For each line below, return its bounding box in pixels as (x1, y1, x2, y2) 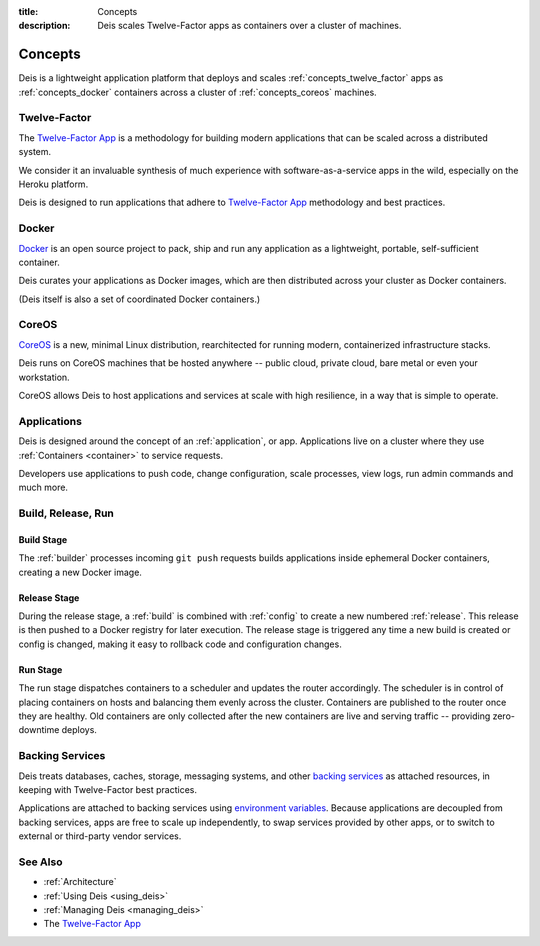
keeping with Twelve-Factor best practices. (18, 783, 198, 795)
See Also (18, 855, 63, 869)
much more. (18, 481, 69, 494)
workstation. (18, 371, 70, 383)
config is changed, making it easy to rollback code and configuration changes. (18, 638, 342, 650)
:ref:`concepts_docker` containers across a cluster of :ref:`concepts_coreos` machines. (18, 86, 377, 98)
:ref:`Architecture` (43, 876, 117, 888)
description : (18, 20, 71, 32)
